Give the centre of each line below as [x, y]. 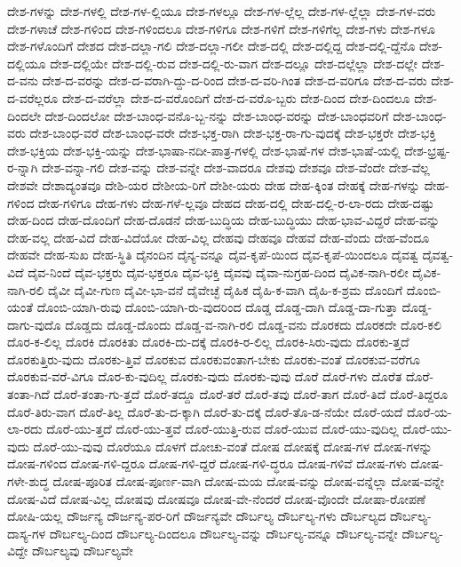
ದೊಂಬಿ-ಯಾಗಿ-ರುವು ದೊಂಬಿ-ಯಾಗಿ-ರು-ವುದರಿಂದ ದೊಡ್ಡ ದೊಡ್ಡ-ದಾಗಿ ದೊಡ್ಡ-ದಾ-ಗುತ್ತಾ [217, 307]
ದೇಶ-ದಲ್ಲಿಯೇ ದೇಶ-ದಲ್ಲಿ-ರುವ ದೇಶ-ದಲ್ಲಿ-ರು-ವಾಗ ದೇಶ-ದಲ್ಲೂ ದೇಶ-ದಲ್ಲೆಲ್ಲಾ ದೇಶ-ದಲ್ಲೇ [234, 63]
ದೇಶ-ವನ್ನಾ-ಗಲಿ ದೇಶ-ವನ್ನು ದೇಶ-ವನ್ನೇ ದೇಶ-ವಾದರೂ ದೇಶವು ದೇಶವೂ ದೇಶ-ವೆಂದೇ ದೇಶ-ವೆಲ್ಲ [236, 168]
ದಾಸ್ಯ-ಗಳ [27, 533]
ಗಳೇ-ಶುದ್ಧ [28, 481]
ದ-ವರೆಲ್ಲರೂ [33, 97]
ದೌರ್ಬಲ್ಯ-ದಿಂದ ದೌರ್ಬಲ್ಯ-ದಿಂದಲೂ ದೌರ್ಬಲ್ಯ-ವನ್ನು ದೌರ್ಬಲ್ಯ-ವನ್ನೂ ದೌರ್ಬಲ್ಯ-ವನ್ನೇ [223, 533]
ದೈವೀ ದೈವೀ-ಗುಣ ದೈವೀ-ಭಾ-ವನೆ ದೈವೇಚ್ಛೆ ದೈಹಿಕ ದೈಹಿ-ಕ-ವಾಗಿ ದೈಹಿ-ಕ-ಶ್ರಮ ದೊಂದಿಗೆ [226, 289]
